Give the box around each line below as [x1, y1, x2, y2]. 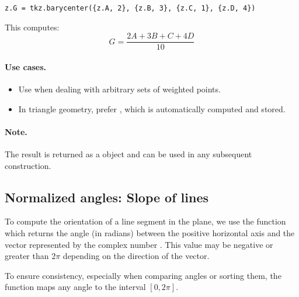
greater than [5, 250, 49, 262]
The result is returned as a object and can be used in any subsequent [5, 148, 252, 160]
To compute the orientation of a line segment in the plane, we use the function [5, 215, 286, 227]
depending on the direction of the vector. [62, 250, 210, 262]
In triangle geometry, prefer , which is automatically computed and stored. [18, 102, 286, 115]
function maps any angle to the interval [5, 281, 146, 293]
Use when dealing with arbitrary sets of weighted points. [18, 83, 221, 95]
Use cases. [5, 60, 47, 72]
